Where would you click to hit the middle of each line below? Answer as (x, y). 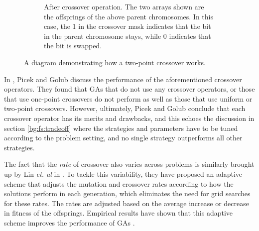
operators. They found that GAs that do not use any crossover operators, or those (129, 89)
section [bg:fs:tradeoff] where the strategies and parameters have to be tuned (121, 128)
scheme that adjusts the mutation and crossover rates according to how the (119, 183)
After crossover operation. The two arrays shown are (124, 6)
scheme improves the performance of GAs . (69, 222)
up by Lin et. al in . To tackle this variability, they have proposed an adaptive (123, 173)
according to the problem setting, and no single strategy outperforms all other (123, 138)
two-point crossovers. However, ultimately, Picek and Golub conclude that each (125, 108)
